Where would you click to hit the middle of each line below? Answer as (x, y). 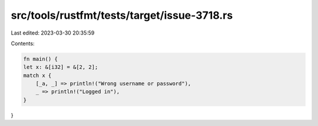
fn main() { (41, 59)
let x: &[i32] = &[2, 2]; (61, 67)
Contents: (23, 43)
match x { (37, 75)
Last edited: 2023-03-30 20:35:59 (53, 33)
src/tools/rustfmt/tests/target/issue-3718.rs (122, 15)
